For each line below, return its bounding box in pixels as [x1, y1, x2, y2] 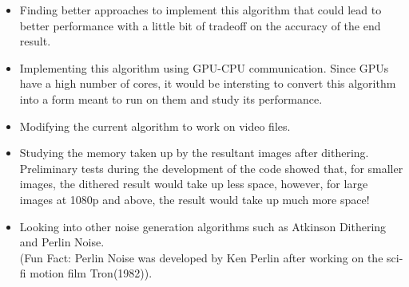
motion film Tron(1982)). [30, 265, 153, 281]
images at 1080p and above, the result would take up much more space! [19, 191, 370, 207]
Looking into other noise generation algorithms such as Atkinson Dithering [19, 218, 387, 234]
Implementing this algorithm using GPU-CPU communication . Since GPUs [19, 59, 389, 76]
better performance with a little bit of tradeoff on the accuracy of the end [19, 17, 381, 33]
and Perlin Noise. [19, 234, 105, 250]
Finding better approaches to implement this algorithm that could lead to [19, 2, 382, 18]
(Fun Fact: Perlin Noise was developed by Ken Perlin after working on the [19, 249, 383, 265]
